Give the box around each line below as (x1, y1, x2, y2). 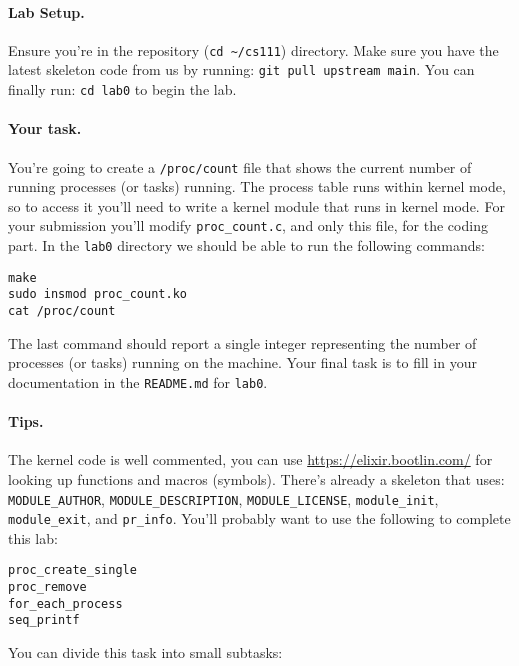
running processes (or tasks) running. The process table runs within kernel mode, (8, 176, 506, 197)
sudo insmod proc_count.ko (8, 287, 187, 302)
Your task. (8, 118, 82, 139)
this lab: (8, 527, 58, 548)
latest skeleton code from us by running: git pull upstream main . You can (8, 59, 475, 80)
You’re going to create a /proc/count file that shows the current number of (8, 156, 472, 177)
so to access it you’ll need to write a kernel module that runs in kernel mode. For (8, 195, 505, 216)
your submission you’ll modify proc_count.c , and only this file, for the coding (8, 215, 488, 236)
